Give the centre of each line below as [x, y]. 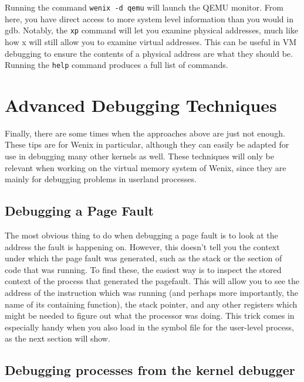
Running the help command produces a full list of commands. [116, 65]
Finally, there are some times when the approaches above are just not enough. [145, 133]
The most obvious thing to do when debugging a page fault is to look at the [141, 235]
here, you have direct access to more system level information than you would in [149, 18]
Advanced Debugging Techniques [141, 105]
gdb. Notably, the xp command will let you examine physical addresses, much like [151, 30]
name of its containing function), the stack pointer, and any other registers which [151, 304]
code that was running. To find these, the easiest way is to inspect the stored [143, 269]
